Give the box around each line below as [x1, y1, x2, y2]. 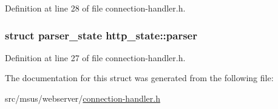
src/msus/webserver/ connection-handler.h [5, 92, 160, 104]
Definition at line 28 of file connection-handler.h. [5, 2, 186, 14]
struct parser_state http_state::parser [5, 27, 197, 42]
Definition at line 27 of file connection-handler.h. [5, 51, 186, 64]
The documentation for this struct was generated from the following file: [5, 71, 274, 84]
